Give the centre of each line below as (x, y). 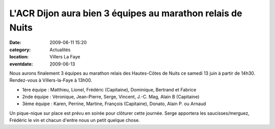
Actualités (60, 50)
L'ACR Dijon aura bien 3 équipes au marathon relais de (126, 13)
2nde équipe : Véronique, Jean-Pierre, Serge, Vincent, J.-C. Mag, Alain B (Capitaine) (111, 97)
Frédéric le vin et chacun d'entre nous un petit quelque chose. (75, 120)
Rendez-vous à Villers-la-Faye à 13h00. (51, 80)
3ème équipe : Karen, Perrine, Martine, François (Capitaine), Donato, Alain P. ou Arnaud (114, 104)
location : (19, 57)
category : (20, 50)
